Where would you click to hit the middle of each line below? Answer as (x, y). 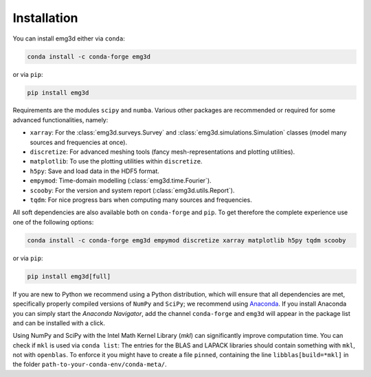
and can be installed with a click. (59, 323)
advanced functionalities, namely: (60, 119)
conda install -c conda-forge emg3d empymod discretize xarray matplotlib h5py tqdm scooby (187, 240)
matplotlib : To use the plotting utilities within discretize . (116, 161)
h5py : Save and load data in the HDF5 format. (94, 171)
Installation (45, 18)
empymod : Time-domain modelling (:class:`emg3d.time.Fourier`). (121, 181)
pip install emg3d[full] (69, 276)
